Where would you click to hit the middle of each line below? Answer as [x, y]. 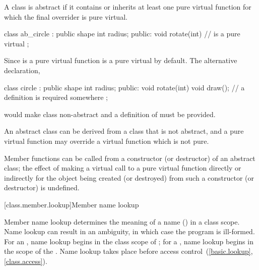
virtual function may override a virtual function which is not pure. [107, 141]
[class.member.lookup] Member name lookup [72, 204]
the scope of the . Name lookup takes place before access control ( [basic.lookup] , [128, 251]
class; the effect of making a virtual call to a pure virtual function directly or [123, 168]
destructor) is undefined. [42, 187]
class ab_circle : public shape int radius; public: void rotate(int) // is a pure [122, 34]
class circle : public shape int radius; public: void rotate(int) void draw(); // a [124, 87]
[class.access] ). [26, 261]
